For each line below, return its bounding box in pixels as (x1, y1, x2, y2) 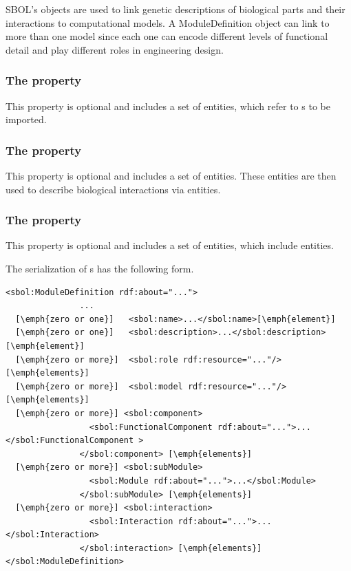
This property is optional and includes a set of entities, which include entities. (6, 238, 334, 252)
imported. (6, 112, 47, 127)
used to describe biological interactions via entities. (6, 182, 221, 196)
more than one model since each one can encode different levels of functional (6, 29, 328, 43)
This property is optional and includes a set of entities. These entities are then (6, 169, 337, 182)
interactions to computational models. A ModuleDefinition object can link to (6, 15, 330, 30)
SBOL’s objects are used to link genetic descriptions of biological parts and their (6, 2, 345, 16)
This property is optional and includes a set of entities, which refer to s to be (6, 98, 330, 113)
